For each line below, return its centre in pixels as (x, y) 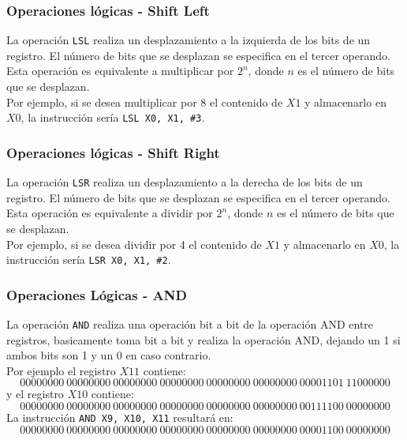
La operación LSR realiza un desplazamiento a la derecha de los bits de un (185, 182)
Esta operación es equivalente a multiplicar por (120, 71)
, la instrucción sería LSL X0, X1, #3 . (113, 117)
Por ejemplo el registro (61, 370)
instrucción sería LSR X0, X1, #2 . (89, 259)
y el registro (35, 394)
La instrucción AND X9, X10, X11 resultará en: (120, 417)
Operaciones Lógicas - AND (97, 294)
